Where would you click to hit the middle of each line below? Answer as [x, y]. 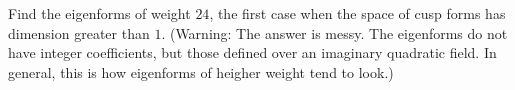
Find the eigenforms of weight [99, 13]
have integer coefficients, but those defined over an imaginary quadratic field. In [252, 52]
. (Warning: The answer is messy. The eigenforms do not [334, 32]
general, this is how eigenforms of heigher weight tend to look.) [201, 71]
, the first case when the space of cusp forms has [357, 13]
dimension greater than [79, 32]
